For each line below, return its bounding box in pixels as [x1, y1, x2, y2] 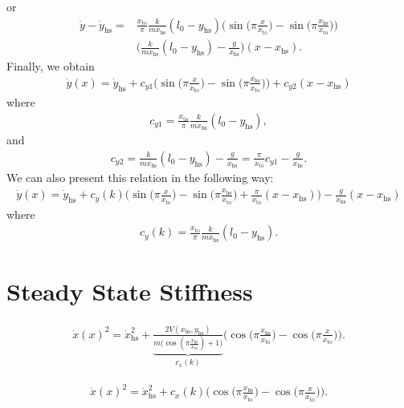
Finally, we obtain [6, 58, 95, 75]
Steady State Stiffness [6, 274, 253, 307]
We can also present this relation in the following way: [6, 169, 274, 186]
